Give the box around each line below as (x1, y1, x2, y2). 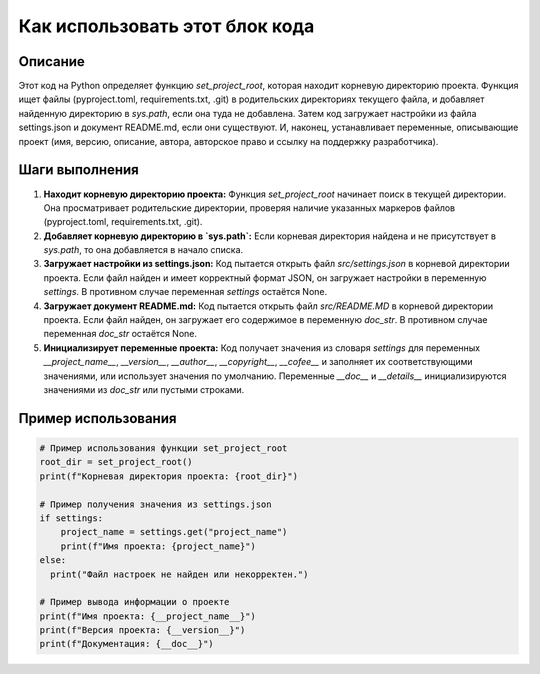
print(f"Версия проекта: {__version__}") (39, 625, 246, 636)
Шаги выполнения (18, 161, 139, 179)
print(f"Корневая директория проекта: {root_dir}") (39, 470, 299, 482)
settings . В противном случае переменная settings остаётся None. (43, 286, 328, 298)
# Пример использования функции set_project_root (39, 443, 288, 454)
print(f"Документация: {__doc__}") (39, 638, 214, 650)
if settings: (39, 512, 104, 524)
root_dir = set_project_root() (39, 456, 194, 468)
